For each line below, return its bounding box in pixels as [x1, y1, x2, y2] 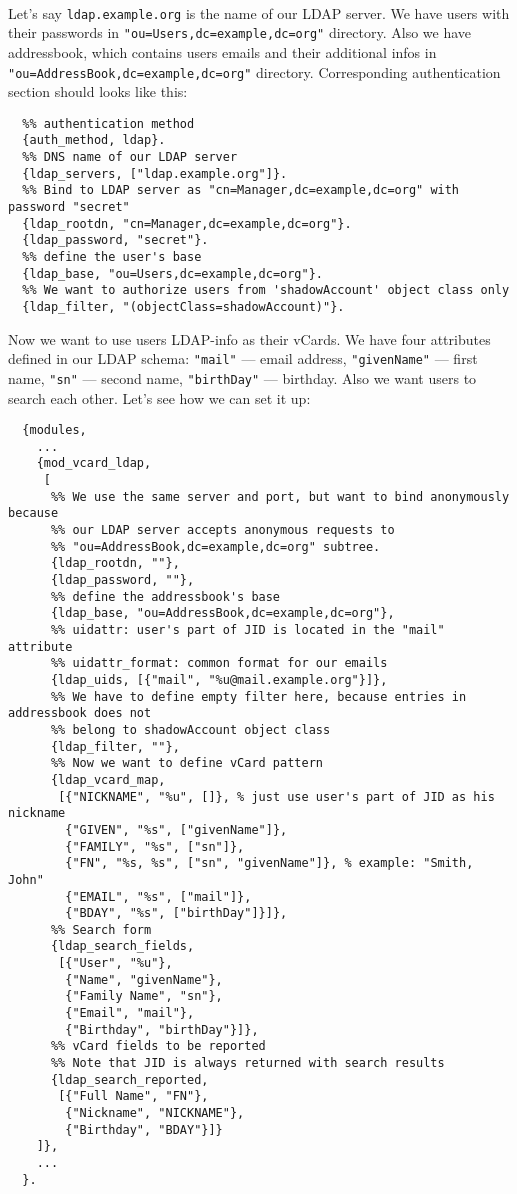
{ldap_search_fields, [50, 939, 195, 954]
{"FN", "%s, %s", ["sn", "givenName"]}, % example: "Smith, [65, 856, 474, 871]
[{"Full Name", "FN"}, [58, 1089, 209, 1104]
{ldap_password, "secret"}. [22, 233, 209, 248]
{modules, [22, 423, 87, 438]
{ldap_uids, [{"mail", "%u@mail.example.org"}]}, [50, 672, 388, 687]
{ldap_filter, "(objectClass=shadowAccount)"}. [22, 299, 345, 314]
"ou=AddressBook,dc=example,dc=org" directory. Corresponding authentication [8, 61, 501, 82]
